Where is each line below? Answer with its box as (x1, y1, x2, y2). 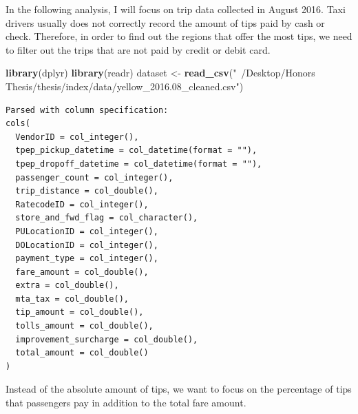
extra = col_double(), (15, 280, 119, 291)
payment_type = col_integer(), (15, 253, 158, 264)
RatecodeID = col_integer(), (15, 199, 149, 209)
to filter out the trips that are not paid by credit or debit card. (6, 42, 271, 56)
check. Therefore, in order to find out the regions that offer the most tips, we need (6, 29, 352, 43)
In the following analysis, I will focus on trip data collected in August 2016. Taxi (6, 2, 346, 16)
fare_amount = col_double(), (15, 267, 149, 277)
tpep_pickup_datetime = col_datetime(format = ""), (15, 145, 257, 156)
